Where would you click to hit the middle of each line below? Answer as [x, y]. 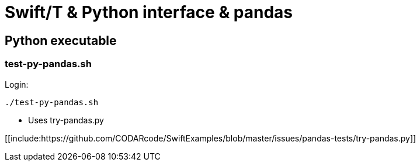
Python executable [61, 40]
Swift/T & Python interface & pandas [149, 12]
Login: [17, 84]
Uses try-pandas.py [66, 120]
